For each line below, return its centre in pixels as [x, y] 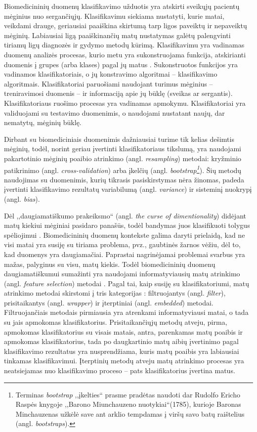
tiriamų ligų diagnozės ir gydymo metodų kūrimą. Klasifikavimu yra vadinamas [124, 45]
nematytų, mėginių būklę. [43, 122]
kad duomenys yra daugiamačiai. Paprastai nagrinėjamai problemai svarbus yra [125, 254]
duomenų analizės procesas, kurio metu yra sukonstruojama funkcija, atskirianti [125, 54]
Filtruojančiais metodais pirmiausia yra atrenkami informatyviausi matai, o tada [126, 312]
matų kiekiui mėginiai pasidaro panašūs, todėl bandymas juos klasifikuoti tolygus [127, 225]
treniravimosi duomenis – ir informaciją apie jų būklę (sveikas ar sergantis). [118, 93]
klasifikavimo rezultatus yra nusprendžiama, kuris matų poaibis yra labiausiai [122, 351]
